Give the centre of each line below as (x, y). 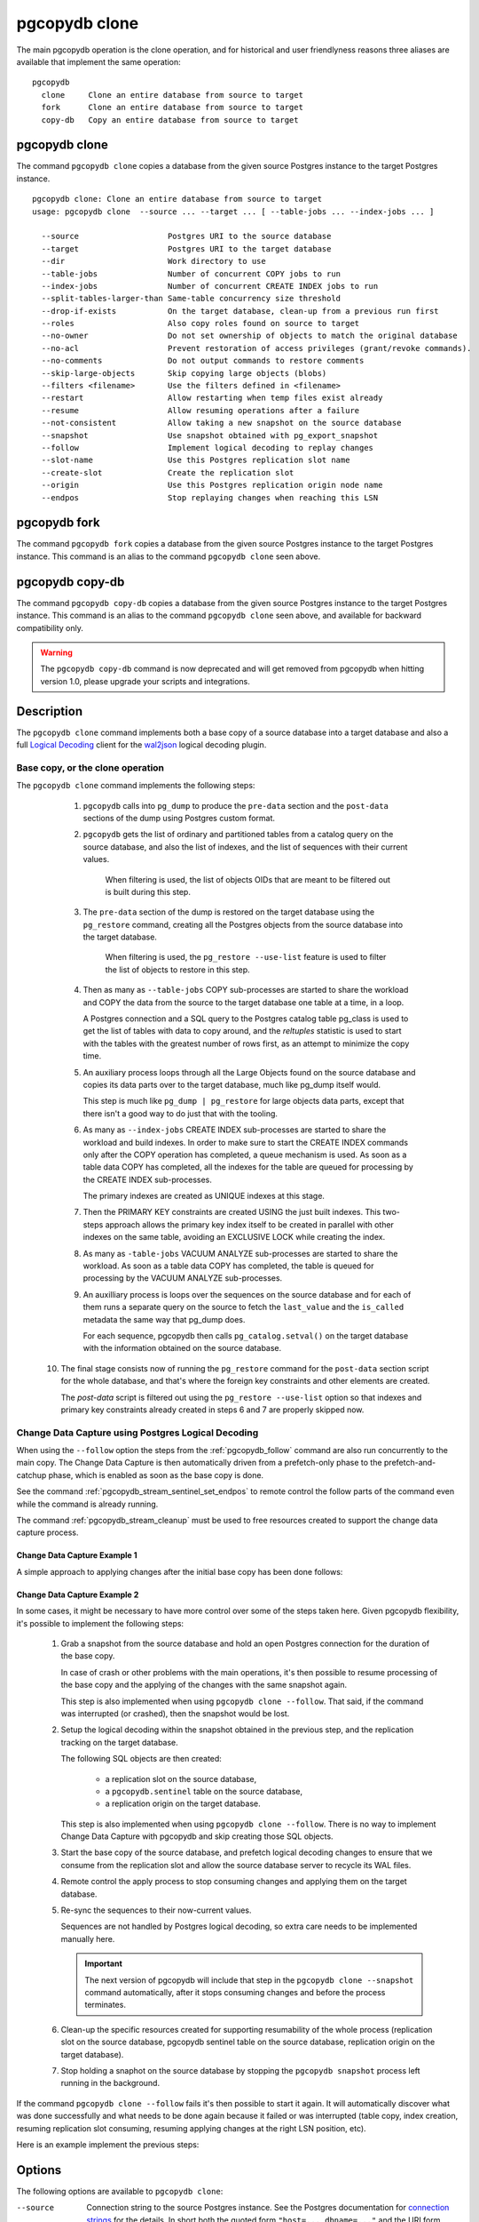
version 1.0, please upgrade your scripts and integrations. (145, 681)
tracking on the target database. (120, 1742)
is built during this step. (148, 891)
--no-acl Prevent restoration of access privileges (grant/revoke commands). (256, 348)
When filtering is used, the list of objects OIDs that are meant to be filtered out (247, 879)
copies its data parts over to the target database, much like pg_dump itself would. (232, 1084)
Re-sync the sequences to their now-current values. (156, 1910)
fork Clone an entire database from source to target (172, 108)
